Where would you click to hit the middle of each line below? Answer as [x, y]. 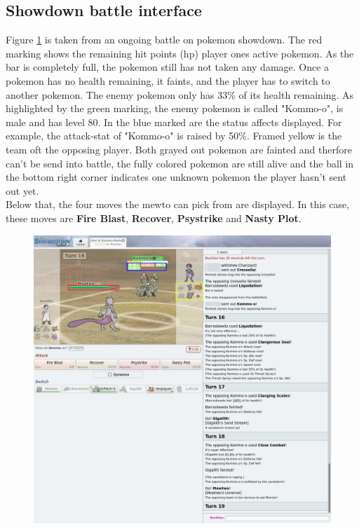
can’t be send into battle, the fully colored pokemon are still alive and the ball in [180, 163]
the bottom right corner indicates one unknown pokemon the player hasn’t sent [176, 177]
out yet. [22, 190]
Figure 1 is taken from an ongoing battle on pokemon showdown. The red [164, 40]
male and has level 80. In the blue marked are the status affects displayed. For [174, 122]
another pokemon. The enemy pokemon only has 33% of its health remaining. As [180, 94]
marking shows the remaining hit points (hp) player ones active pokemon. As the [180, 53]
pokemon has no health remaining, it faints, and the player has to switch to [168, 80]
